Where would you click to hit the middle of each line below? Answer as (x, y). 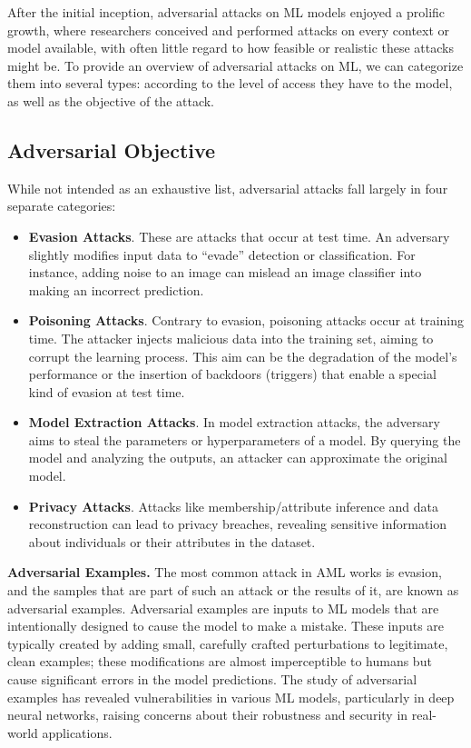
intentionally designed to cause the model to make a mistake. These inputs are (226, 626)
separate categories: (62, 206)
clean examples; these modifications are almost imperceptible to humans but (220, 661)
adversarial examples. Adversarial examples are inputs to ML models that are (223, 608)
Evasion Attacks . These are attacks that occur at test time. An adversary (239, 236)
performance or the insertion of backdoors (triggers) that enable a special (232, 374)
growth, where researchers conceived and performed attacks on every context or (229, 30)
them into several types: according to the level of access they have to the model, (230, 83)
